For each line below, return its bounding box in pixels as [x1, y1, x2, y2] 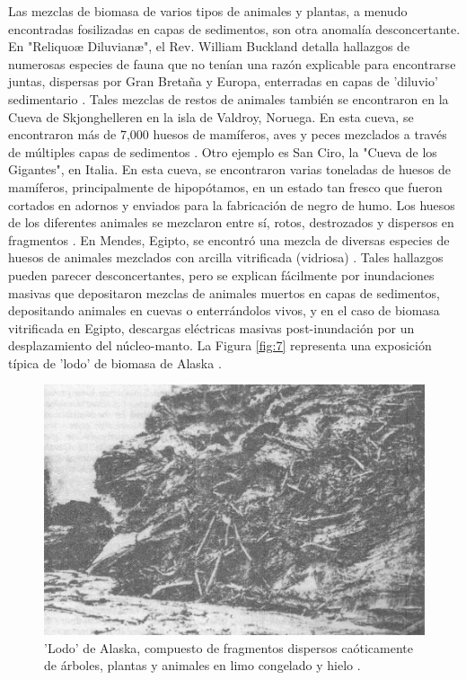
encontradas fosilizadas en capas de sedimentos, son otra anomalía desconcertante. [8, 19, 461, 38]
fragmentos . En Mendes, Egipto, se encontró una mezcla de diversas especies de [8, 230, 450, 249]
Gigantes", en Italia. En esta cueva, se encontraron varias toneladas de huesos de [8, 160, 452, 179]
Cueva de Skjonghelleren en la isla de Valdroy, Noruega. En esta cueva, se [8, 107, 414, 126]
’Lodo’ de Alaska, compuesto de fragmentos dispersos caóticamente [44, 638, 413, 657]
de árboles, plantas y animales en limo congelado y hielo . [44, 656, 361, 675]
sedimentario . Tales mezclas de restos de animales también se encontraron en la [8, 89, 449, 108]
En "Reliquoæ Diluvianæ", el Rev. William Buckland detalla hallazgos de [8, 37, 410, 56]
